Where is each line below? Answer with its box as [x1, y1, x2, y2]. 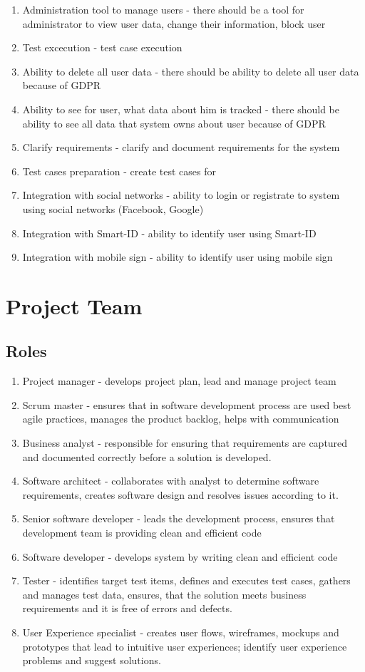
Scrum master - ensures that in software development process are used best [22, 397, 351, 412]
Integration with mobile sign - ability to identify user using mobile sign [22, 249, 333, 264]
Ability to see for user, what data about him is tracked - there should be [22, 101, 339, 116]
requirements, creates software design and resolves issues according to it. [22, 487, 339, 502]
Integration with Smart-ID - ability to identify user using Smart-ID [22, 225, 317, 240]
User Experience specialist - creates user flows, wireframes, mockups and [22, 625, 339, 640]
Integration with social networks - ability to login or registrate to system [22, 187, 340, 202]
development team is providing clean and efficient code [22, 525, 262, 540]
